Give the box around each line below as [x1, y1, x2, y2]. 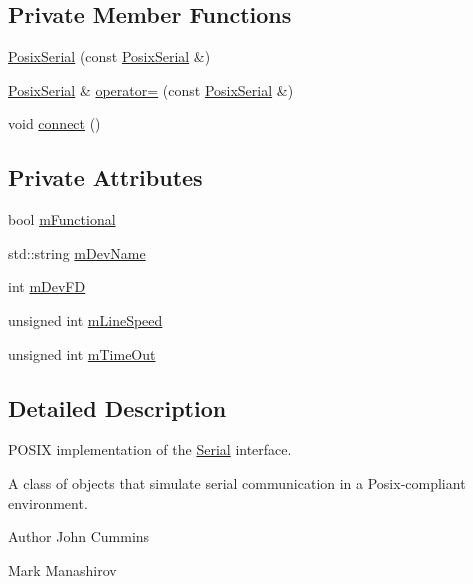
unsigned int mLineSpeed [8, 309, 163, 330]
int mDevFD [8, 276, 86, 297]
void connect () [8, 113, 101, 134]
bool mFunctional [8, 209, 116, 230]
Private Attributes [8, 162, 203, 193]
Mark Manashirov [8, 559, 117, 580]
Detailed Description [8, 392, 227, 423]
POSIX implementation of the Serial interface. [8, 439, 292, 460]
